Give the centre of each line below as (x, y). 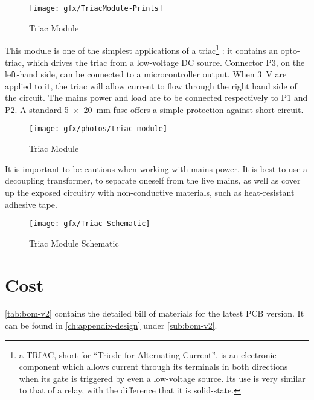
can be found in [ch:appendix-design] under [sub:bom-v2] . (111, 325)
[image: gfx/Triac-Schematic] (90, 224)
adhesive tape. (31, 204)
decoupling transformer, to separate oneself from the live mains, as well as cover (153, 180)
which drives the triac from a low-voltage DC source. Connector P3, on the (166, 62)
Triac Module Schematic (74, 243)
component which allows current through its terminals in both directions (153, 366)
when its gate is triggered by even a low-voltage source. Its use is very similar (162, 378)
